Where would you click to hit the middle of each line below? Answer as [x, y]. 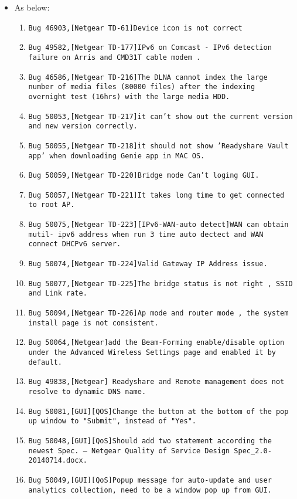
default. [45, 362]
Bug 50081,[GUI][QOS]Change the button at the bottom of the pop [158, 411]
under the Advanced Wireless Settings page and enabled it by [152, 353]
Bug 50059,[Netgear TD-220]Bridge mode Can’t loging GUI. [144, 176]
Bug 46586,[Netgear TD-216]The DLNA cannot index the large [148, 77]
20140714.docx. [58, 461]
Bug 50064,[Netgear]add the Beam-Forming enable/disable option [156, 343]
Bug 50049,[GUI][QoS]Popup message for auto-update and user [150, 480]
